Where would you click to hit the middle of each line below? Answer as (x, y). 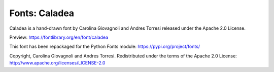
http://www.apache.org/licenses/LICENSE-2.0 (57, 63)
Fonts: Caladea (42, 13)
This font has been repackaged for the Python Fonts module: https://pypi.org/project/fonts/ (105, 47)
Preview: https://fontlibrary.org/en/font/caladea (59, 37)
